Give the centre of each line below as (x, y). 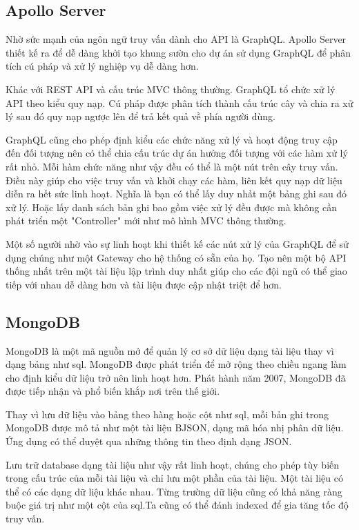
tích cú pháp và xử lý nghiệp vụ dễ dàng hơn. (102, 66)
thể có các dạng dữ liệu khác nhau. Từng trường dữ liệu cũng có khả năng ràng (174, 491)
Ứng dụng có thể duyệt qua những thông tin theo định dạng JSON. (149, 441)
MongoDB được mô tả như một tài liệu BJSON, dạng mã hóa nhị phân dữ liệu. (175, 428)
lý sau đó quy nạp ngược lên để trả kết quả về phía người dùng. (140, 116)
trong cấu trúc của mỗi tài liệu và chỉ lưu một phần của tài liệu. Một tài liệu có (174, 478)
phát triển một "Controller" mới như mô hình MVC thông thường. (146, 220)
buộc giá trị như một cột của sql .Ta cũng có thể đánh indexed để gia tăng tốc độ (177, 505)
